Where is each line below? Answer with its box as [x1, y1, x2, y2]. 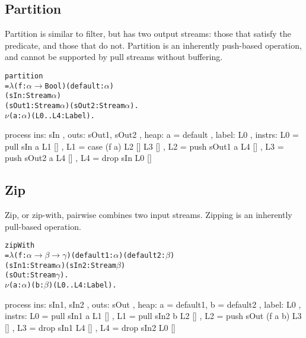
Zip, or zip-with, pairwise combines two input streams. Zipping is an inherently [5, 209, 292, 221]
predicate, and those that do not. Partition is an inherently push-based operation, [5, 39, 302, 51]
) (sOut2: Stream [65, 101, 125, 110]
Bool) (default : [44, 81, 104, 90]
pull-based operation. [5, 220, 81, 232]
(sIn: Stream [5, 91, 52, 100]
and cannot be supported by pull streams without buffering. [5, 50, 223, 63]
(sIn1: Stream [5, 261, 56, 270]
